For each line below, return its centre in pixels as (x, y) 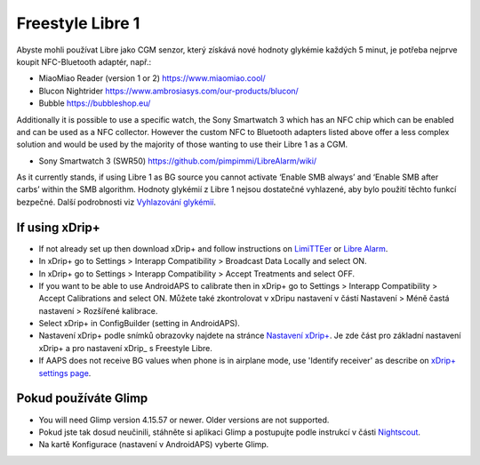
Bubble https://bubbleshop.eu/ (95, 103)
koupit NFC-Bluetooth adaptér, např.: (84, 61)
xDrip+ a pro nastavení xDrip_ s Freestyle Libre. (126, 348)
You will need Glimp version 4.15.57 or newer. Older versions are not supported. (184, 420)
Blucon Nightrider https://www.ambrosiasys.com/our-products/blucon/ (169, 91)
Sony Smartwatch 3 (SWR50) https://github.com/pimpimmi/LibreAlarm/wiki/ (178, 161)
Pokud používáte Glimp (82, 399)
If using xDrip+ (59, 227)
